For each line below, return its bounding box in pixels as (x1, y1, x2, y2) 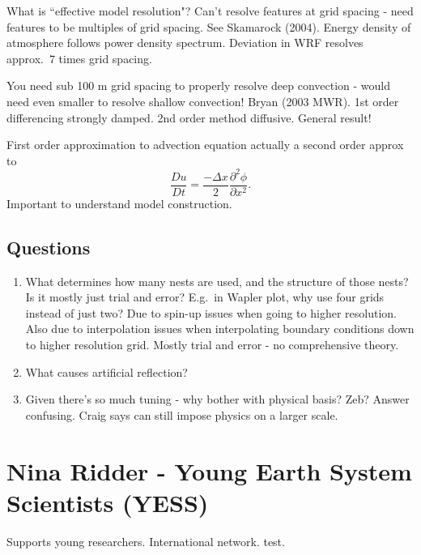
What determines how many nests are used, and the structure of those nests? (25, 272, 409, 289)
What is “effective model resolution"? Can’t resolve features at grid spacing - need (6, 2, 414, 19)
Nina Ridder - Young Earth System (6, 454, 412, 487)
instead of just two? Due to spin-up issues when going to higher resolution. (25, 304, 397, 321)
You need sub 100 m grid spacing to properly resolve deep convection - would (6, 77, 391, 94)
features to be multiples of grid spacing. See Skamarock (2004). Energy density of (6, 18, 411, 35)
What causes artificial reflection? (25, 363, 188, 380)
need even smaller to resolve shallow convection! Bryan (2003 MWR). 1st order (6, 92, 399, 109)
